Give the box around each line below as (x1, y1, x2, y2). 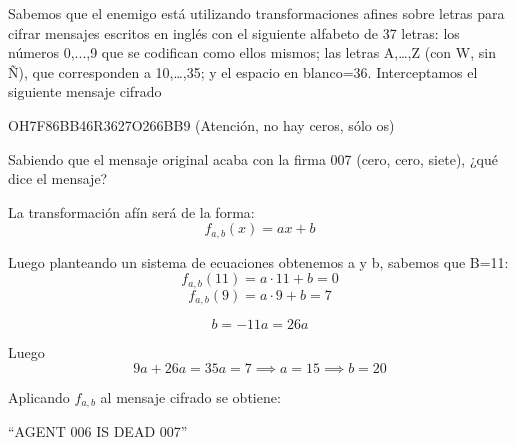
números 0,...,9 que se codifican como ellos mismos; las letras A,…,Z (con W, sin (8, 42, 496, 63)
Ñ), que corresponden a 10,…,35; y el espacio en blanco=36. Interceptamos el (8, 61, 478, 82)
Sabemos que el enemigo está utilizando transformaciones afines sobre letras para (8, 3, 505, 23)
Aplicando (8, 386, 70, 407)
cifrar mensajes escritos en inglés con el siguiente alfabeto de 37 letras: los (8, 22, 460, 43)
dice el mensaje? (8, 168, 108, 189)
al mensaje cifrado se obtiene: (100, 386, 281, 407)
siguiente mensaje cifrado (8, 81, 162, 102)
